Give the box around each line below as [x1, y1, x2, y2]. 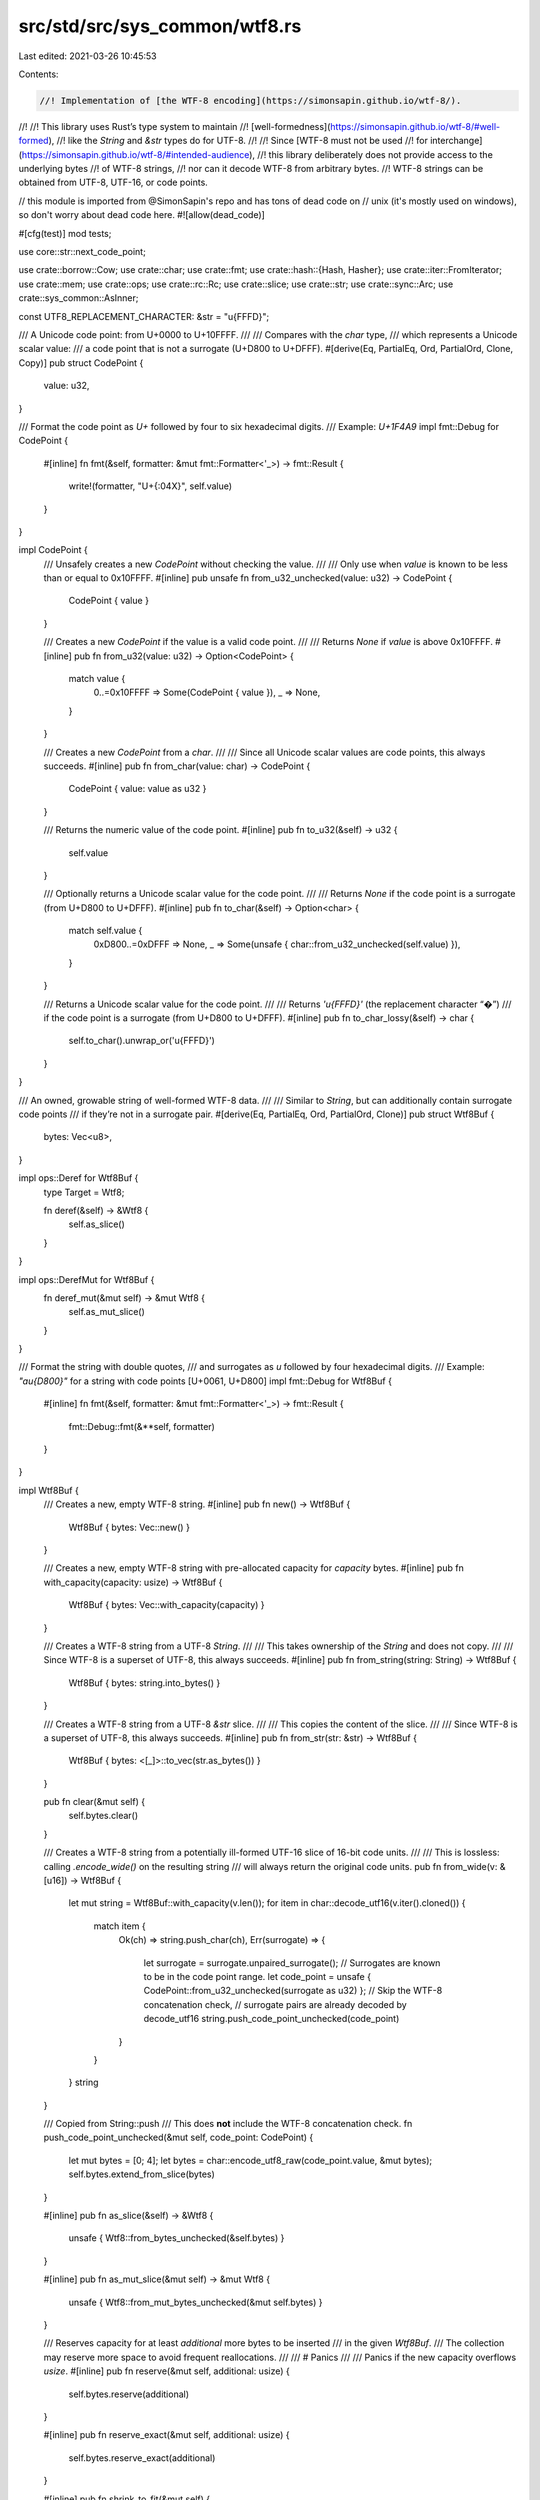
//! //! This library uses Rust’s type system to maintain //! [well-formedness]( [18, 120, 331, 132]
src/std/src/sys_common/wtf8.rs [18, 15, 302, 37]
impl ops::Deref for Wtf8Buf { [18, 1172, 139, 1184]
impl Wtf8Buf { [18, 1484, 79, 1496]
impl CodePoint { [18, 544, 89, 556]
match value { [68, 673, 126, 685]
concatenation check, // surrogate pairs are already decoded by [143, 1998, 407, 2010]
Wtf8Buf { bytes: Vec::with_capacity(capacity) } [68, 1599, 265, 1611]
